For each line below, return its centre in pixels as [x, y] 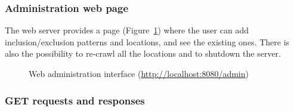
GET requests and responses [75, 100]
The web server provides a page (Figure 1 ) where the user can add [127, 30]
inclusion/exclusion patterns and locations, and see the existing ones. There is [147, 41]
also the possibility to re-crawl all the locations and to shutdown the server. [143, 53]
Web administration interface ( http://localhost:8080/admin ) [139, 73]
